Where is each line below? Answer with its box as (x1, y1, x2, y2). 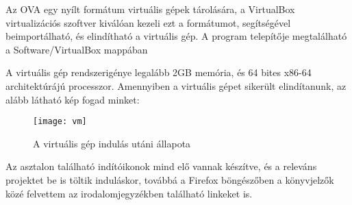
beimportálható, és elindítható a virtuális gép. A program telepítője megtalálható (5, 29, 347, 43)
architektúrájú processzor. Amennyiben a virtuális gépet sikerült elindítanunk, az (5, 78, 347, 93)
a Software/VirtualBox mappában (5, 42, 148, 56)
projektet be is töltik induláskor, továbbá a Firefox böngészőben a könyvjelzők (5, 173, 334, 186)
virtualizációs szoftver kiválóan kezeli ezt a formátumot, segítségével (5, 15, 291, 29)
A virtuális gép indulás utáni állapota (33, 136, 191, 150)
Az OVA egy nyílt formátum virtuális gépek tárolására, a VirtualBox (5, 2, 295, 16)
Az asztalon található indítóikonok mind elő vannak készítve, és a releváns (5, 159, 317, 173)
